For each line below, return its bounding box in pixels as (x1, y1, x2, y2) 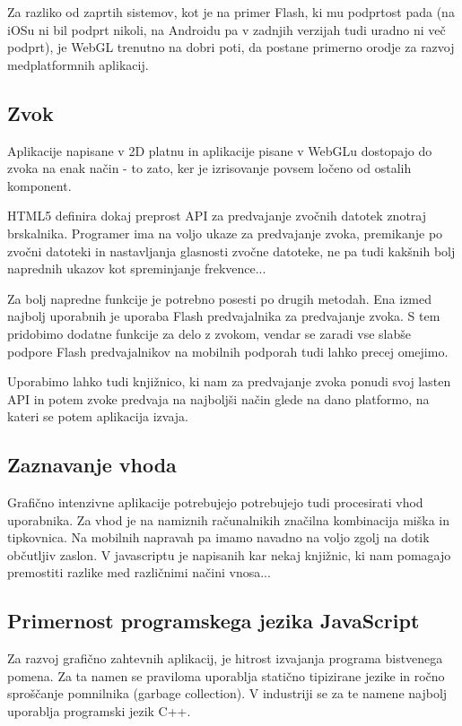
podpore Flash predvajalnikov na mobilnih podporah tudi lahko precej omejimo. (7, 341, 449, 360)
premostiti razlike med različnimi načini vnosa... (7, 563, 271, 582)
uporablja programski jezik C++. (7, 702, 191, 721)
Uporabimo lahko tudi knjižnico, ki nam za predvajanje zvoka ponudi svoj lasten (7, 372, 451, 391)
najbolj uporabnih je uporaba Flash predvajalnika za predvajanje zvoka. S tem (7, 307, 440, 325)
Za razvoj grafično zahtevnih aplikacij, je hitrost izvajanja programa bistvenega (7, 649, 443, 668)
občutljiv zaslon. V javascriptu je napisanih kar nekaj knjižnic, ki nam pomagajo (7, 545, 451, 564)
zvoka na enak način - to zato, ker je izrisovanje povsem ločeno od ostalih (7, 159, 412, 177)
